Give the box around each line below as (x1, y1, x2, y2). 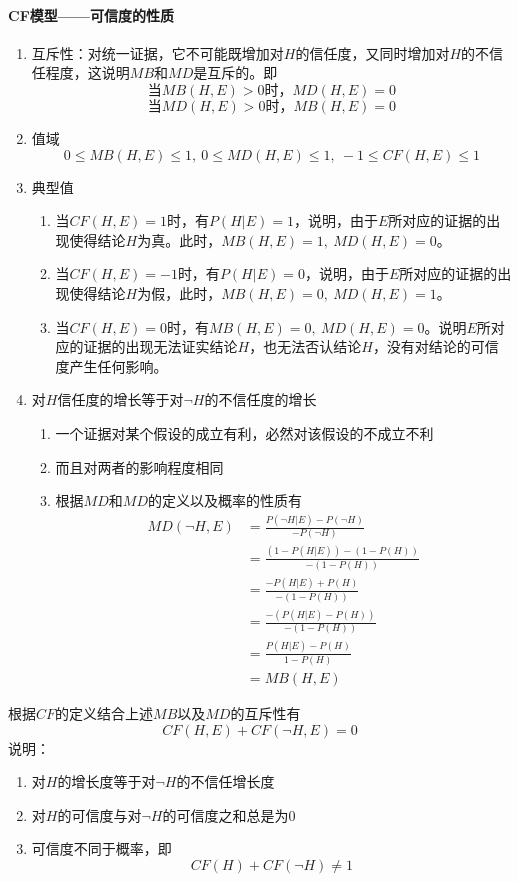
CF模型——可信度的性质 (8, 4, 174, 25)
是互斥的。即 (193, 62, 278, 83)
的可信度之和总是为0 (162, 804, 296, 825)
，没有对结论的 (372, 336, 471, 357)
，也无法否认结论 (249, 336, 362, 357)
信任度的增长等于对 (57, 389, 184, 410)
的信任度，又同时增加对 (295, 42, 450, 63)
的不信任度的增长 (204, 389, 317, 410)
